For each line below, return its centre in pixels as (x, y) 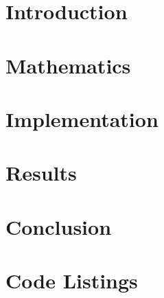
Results (41, 173)
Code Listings (72, 280)
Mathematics (68, 65)
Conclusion (59, 226)
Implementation (82, 118)
